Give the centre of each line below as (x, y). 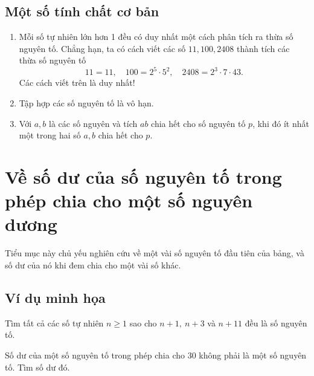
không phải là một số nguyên (253, 355)
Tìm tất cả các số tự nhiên (54, 323)
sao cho (143, 323)
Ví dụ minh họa (55, 297)
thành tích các (263, 48)
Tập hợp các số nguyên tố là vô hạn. (86, 103)
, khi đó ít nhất (281, 123)
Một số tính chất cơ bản (82, 11)
